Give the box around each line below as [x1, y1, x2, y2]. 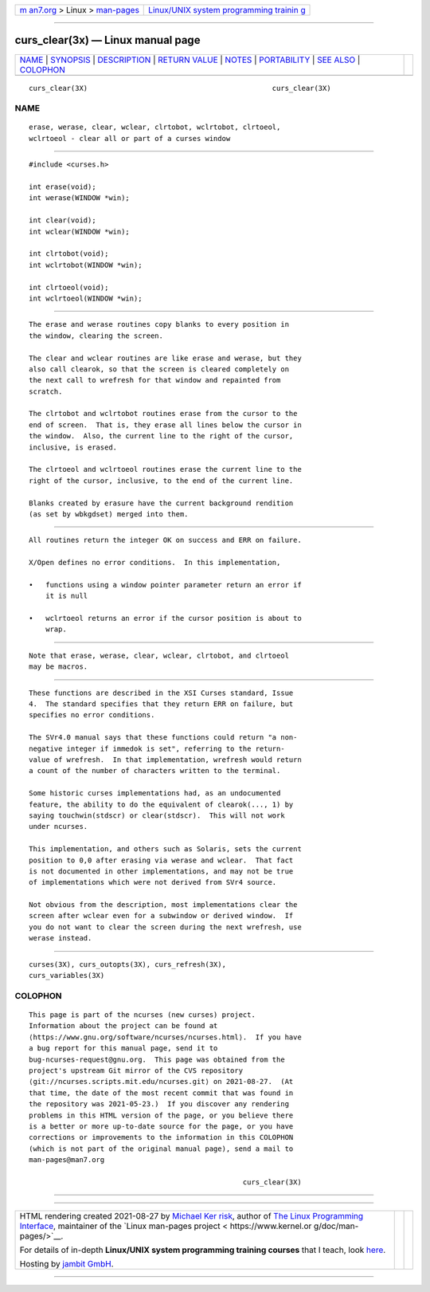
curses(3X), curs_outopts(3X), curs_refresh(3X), [29, 960, 227, 968]
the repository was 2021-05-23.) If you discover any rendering [29, 1100, 290, 1109]
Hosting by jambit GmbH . [19, 1259, 115, 1270]
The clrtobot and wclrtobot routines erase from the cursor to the [29, 409, 298, 418]
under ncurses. [29, 822, 88, 831]
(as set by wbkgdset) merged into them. [29, 509, 189, 518]
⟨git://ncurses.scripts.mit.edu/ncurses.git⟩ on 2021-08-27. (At [29, 1077, 294, 1086]
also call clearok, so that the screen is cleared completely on [29, 364, 290, 374]
